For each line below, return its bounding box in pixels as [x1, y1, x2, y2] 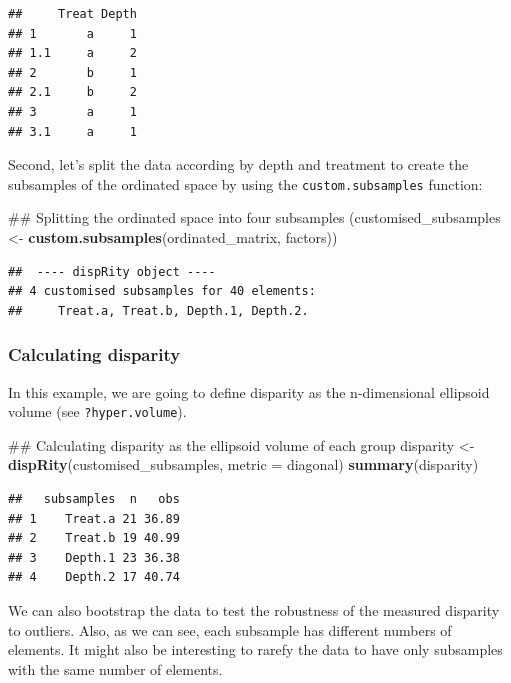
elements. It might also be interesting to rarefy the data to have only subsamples [8, 639, 503, 660]
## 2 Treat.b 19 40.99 [8, 531, 180, 546]
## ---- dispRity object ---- [8, 264, 216, 279]
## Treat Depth [8, 7, 137, 21]
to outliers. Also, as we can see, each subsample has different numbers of [8, 619, 452, 640]
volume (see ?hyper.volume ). [8, 401, 187, 422]
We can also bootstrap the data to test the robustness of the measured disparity [8, 600, 500, 620]
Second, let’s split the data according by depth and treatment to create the [8, 154, 469, 175]
